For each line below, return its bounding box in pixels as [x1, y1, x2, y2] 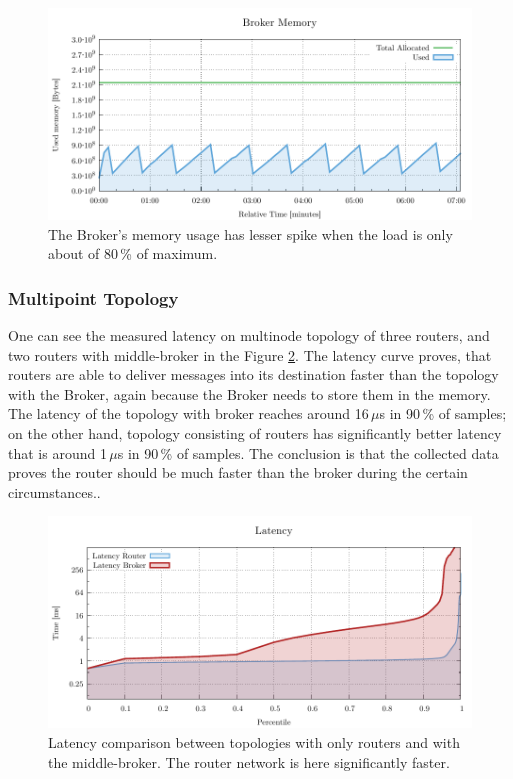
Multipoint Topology [8, 285, 179, 310]
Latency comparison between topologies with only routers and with [48, 731, 460, 752]
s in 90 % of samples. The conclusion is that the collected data [117, 442, 499, 463]
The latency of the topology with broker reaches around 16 [8, 403, 369, 424]
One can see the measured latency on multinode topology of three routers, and [8, 325, 490, 345]
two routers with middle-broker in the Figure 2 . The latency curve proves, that [8, 344, 492, 365]
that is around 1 [8, 442, 107, 463]
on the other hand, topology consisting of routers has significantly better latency [8, 422, 502, 443]
